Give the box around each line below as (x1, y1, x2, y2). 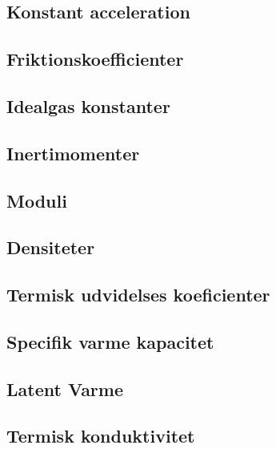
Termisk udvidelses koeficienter (6, 282, 270, 307)
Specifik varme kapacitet (6, 329, 214, 354)
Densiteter (6, 235, 95, 260)
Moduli (6, 188, 67, 212)
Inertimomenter (6, 140, 140, 165)
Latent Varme (6, 376, 124, 401)
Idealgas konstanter (6, 93, 170, 118)
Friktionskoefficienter (6, 47, 184, 71)
